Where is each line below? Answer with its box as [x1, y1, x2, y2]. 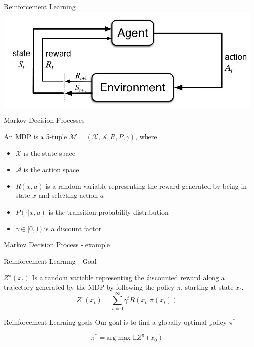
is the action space [23, 164, 79, 174]
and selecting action [38, 190, 98, 200]
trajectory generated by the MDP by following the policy [4, 282, 175, 292]
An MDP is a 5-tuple [4, 131, 67, 142]
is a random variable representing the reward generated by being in [45, 180, 247, 191]
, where [135, 131, 157, 142]
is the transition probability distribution [48, 207, 169, 217]
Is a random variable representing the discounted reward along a [32, 272, 225, 282]
